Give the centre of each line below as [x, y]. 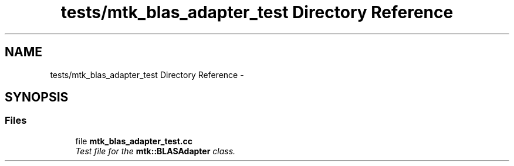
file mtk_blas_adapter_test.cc [134, 141]
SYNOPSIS [37, 97]
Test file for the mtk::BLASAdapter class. [155, 151]
